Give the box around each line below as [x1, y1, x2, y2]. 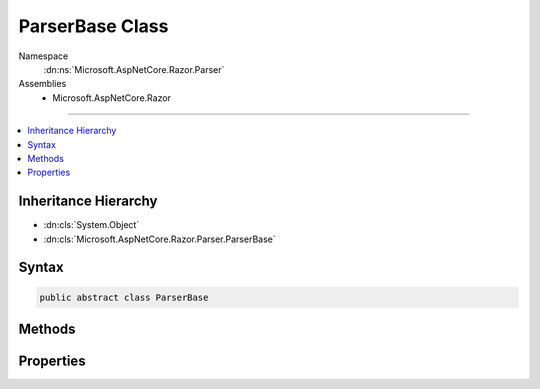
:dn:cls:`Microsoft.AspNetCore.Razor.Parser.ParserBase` [43, 233, 276, 245]
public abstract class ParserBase [39, 291, 209, 303]
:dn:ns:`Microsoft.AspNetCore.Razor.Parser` [43, 63, 225, 75]
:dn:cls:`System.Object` [43, 219, 140, 231]
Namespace [18, 50, 69, 62]
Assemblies [18, 78, 67, 90]
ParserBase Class [18, 15, 169, 37]
